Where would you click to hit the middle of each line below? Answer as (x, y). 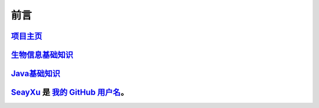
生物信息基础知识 (42, 55)
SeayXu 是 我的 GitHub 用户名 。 (70, 92)
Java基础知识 (35, 74)
